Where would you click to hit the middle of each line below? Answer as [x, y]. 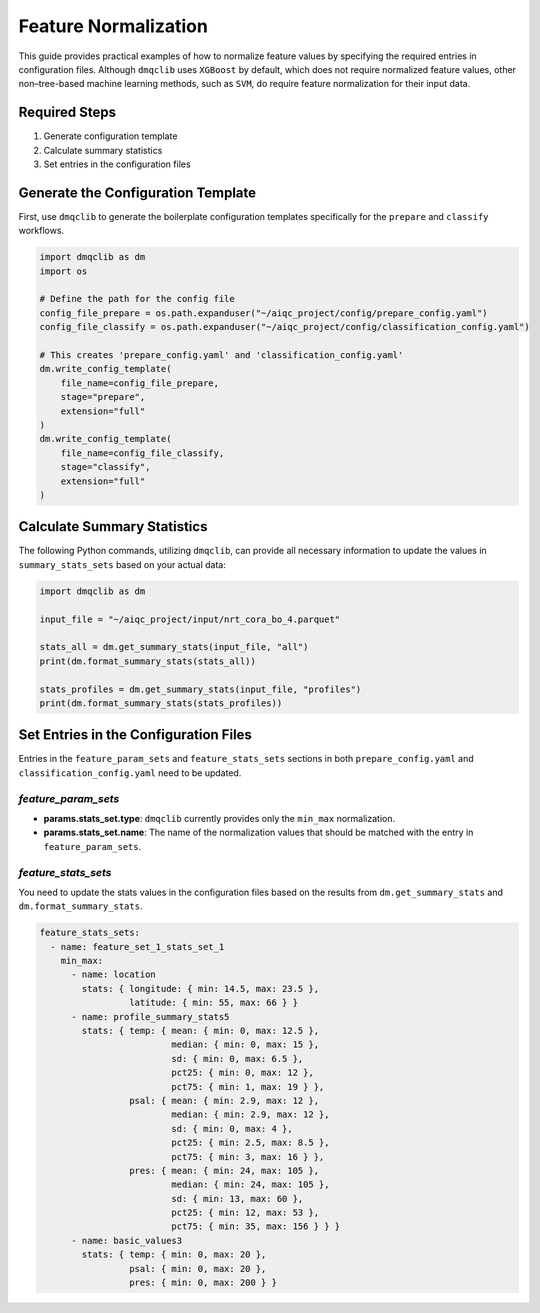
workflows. [41, 231]
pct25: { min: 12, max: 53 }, [245, 1213]
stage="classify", [105, 467]
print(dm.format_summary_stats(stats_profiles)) [161, 703]
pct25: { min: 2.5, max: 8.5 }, [250, 1143]
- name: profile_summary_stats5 [150, 1016]
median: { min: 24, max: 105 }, [250, 1184]
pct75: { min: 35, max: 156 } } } [256, 1226]
